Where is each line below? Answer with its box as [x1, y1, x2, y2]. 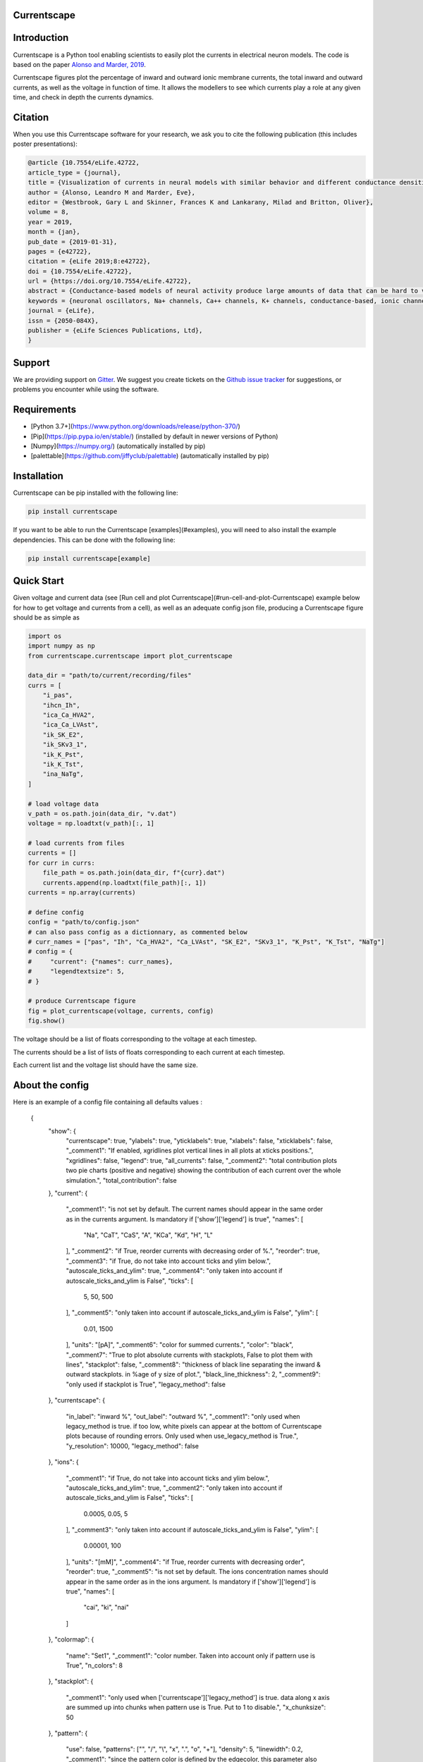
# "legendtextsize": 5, [27, 968, 125, 975]
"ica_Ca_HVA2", [42, 711, 95, 719]
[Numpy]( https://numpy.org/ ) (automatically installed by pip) [30, 441, 206, 450]
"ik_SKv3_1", [42, 741, 88, 748]
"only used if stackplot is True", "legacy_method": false [66, 1380, 226, 1388]
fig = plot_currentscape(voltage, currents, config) [27, 1006, 214, 1015]
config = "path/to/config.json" [27, 918, 140, 926]
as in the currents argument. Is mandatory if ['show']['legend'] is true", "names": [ [66, 1214, 304, 1223]
